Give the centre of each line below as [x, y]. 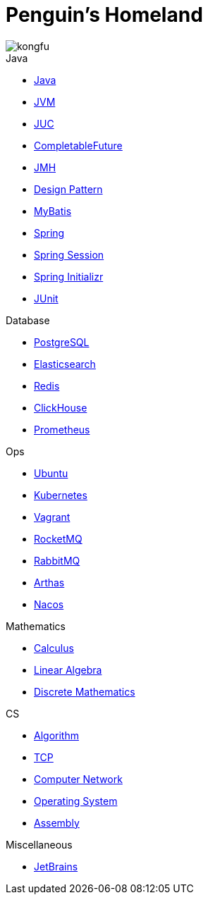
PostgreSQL [62, 342]
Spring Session [69, 254]
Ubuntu [51, 473]
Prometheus [62, 429]
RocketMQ [58, 538]
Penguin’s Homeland [104, 15]
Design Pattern [68, 189]
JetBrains [56, 866]
